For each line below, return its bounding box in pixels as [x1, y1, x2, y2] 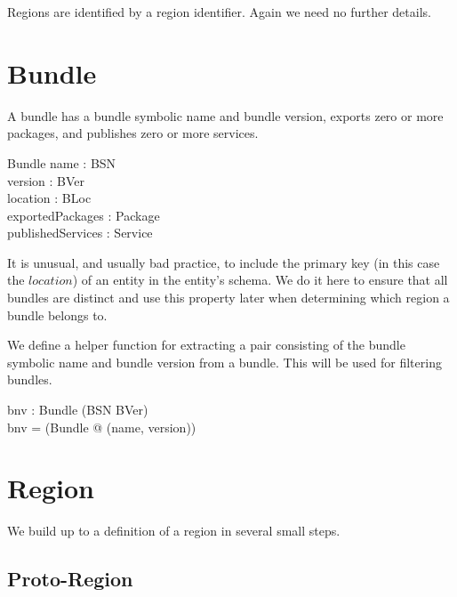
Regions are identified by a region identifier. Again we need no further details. [7, 3, 431, 20]
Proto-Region [7, 565, 133, 593]
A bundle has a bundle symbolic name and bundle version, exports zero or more [7, 106, 444, 125]
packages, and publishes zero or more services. [7, 124, 259, 142]
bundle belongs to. [7, 305, 108, 324]
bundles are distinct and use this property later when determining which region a [7, 288, 450, 307]
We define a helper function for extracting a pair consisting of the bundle [7, 335, 405, 354]
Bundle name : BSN [7, 153, 116, 172]
